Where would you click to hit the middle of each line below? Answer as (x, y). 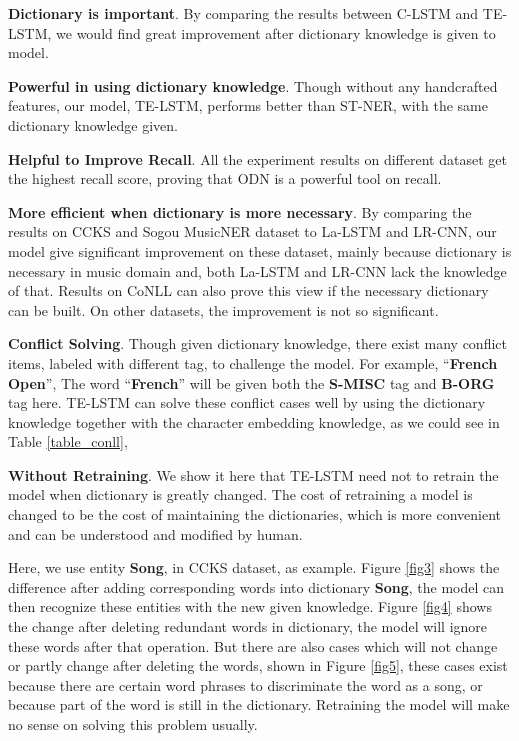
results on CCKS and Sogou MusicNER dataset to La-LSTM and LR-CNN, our (252, 231)
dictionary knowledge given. (93, 124)
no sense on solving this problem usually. (133, 724)
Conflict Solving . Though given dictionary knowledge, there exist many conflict (257, 343)
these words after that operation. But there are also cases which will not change (253, 645)
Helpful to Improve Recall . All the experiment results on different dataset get (257, 158)
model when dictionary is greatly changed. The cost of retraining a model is (240, 494)
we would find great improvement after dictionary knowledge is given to (276, 32)
